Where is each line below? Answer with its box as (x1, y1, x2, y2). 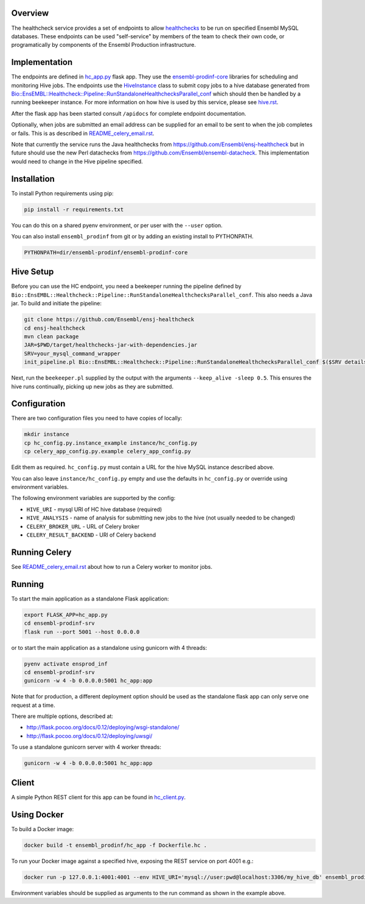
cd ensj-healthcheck (24, 324, 85, 332)
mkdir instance (24, 431, 69, 438)
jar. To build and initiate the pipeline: (11, 300, 102, 307)
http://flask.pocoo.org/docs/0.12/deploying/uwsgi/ (26, 732, 153, 739)
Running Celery (11, 547, 72, 557)
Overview (11, 8, 49, 18)
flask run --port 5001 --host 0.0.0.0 (24, 628, 140, 635)
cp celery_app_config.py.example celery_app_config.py (24, 448, 191, 455)
